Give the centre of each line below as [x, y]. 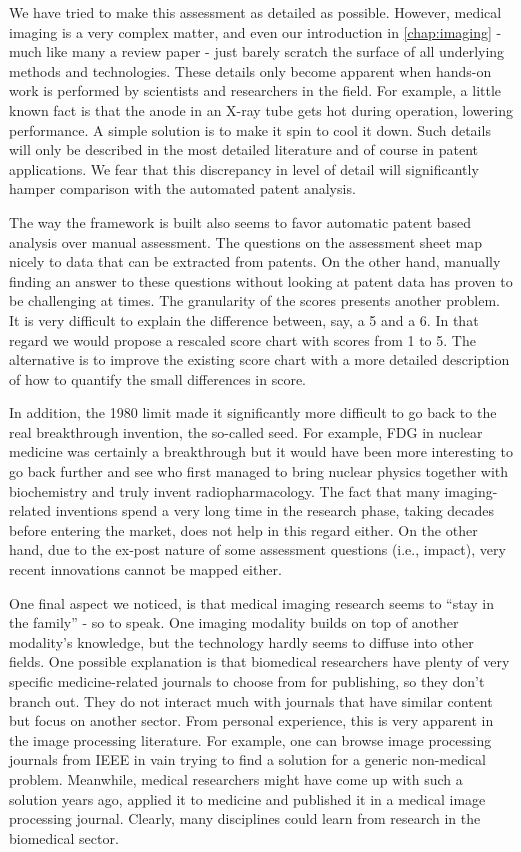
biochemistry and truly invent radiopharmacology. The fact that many [224, 490]
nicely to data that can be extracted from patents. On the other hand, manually [255, 261]
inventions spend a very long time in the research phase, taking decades [275, 510]
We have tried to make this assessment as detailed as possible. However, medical [255, 12]
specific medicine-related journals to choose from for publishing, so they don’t [247, 681]
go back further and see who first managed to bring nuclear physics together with [259, 471]
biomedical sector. [64, 837]
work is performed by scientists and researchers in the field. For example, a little [255, 90]
